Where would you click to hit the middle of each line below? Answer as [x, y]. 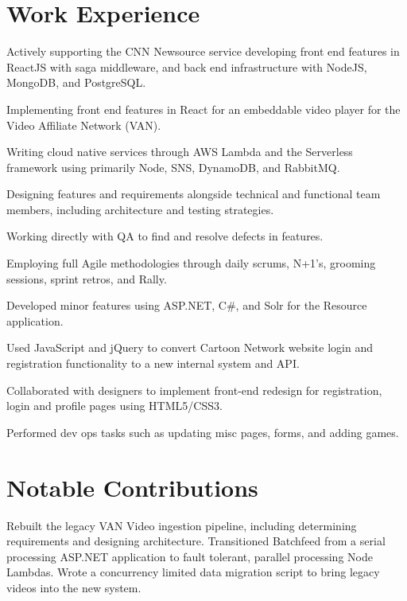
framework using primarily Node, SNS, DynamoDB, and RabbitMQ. [173, 167]
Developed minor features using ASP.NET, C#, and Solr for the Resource [187, 305]
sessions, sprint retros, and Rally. [87, 278]
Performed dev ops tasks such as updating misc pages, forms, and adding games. [203, 432]
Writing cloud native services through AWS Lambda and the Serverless [180, 152]
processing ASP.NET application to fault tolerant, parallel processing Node [190, 556]
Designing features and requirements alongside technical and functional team [194, 194]
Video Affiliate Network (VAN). [84, 125]
